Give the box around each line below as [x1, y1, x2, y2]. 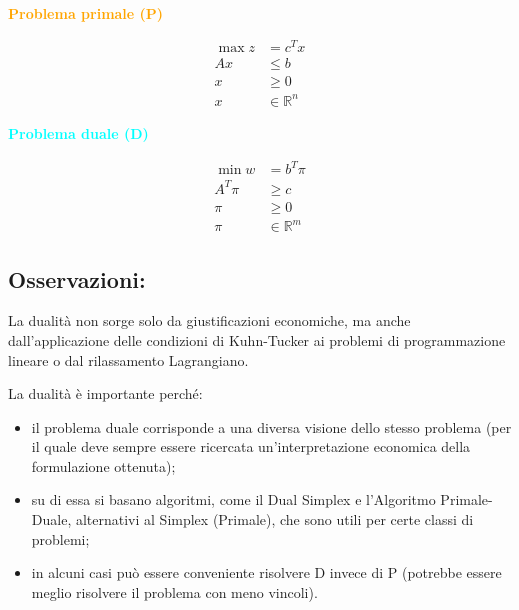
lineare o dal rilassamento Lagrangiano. [8, 349, 249, 370]
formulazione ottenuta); [31, 455, 176, 476]
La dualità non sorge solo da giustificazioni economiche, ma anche [8, 310, 411, 331]
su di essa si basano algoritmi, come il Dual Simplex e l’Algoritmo [31, 489, 436, 510]
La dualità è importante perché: [8, 383, 203, 404]
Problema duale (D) [8, 122, 149, 143]
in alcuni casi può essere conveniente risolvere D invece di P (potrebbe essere [31, 562, 502, 583]
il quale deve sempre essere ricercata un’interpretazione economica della [31, 436, 471, 457]
